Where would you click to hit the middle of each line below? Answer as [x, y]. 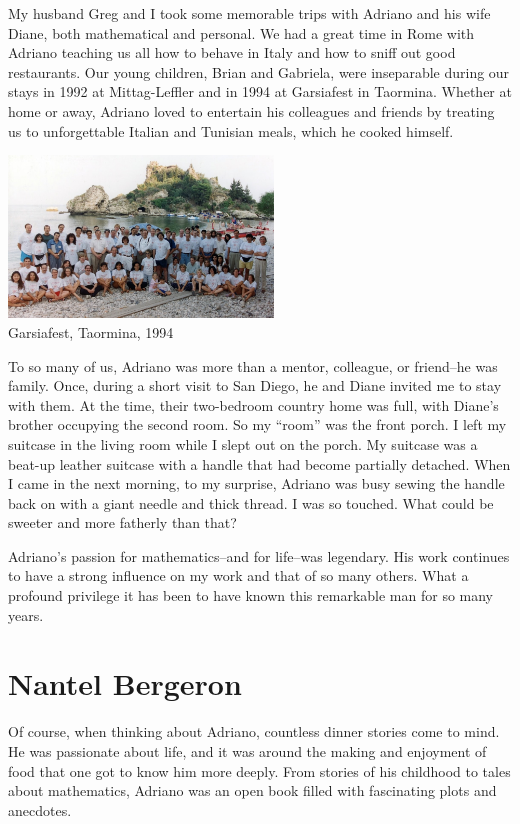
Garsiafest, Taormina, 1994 [91, 331]
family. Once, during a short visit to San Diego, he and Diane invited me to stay [255, 385]
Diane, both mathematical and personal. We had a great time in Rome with [241, 32]
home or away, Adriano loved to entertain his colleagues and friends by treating [251, 110]
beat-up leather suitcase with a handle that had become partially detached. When [259, 463]
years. [26, 614]
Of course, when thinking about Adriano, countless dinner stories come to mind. [254, 731]
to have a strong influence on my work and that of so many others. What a [238, 575]
